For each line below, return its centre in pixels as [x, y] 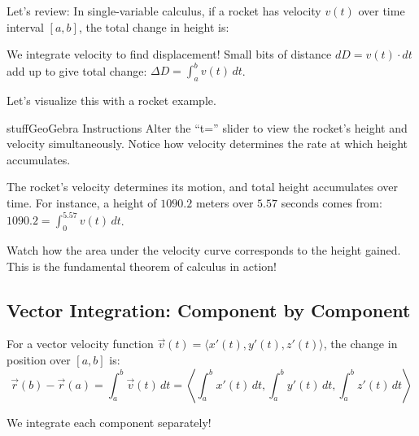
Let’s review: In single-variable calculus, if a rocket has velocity [164, 11]
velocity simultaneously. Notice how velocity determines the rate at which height [207, 144]
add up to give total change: [77, 70]
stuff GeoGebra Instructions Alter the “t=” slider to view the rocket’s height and [207, 127]
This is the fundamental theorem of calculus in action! [142, 266]
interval [25, 26]
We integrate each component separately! [109, 422]
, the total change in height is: [154, 26]
